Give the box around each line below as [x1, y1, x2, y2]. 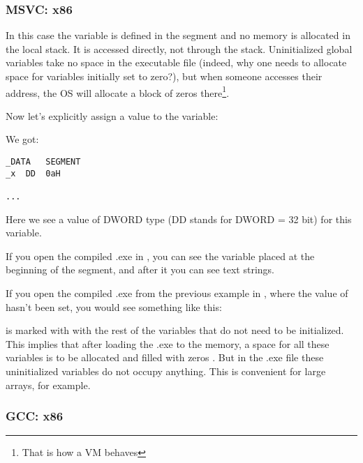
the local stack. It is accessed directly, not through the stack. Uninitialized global [6, 41, 353, 56]
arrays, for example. [6, 377, 91, 392]
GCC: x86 [6, 407, 64, 425]
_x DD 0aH [6, 168, 61, 179]
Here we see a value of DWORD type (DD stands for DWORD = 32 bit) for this [6, 211, 352, 226]
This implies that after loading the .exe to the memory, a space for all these [6, 336, 329, 351]
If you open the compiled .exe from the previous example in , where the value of [6, 286, 348, 301]
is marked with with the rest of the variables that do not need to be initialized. [6, 323, 344, 337]
